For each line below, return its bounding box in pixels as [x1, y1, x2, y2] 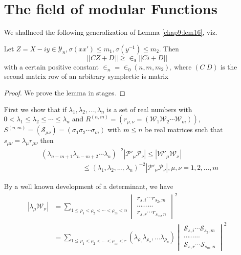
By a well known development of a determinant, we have [4, 181, 174, 191]
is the [220, 61, 237, 71]
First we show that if [4, 104, 66, 114]
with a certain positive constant [4, 61, 99, 71]
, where [170, 61, 192, 71]
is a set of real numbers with [107, 104, 192, 114]
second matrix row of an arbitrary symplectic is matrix [4, 71, 169, 81]
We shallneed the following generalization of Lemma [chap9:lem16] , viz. [4, 27, 218, 37]
